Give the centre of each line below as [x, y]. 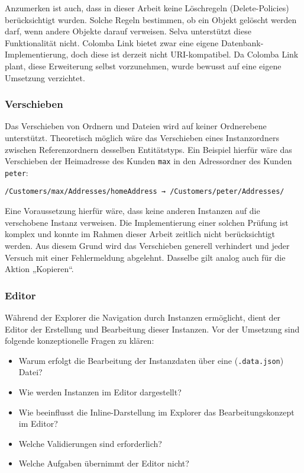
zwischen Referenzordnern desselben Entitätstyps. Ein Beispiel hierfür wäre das [148, 149]
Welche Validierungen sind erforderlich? [90, 443]
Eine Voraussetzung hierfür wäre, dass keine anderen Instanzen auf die [132, 211]
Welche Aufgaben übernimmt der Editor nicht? [104, 463]
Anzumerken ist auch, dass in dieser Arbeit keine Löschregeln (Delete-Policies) [147, 8]
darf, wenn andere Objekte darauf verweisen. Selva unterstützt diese [128, 31]
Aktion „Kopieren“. [39, 269]
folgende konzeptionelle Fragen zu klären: [80, 341]
